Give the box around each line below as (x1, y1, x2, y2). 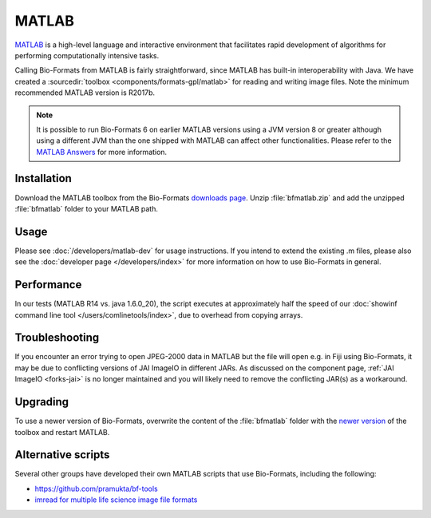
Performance (14, 278, 82, 291)
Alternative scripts (14, 448, 110, 462)
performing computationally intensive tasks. (14, 50, 160, 60)
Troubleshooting (14, 331, 100, 345)
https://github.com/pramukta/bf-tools (34, 484, 159, 493)
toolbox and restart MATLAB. (14, 427, 110, 437)
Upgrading (14, 395, 69, 409)
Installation (14, 172, 72, 185)
